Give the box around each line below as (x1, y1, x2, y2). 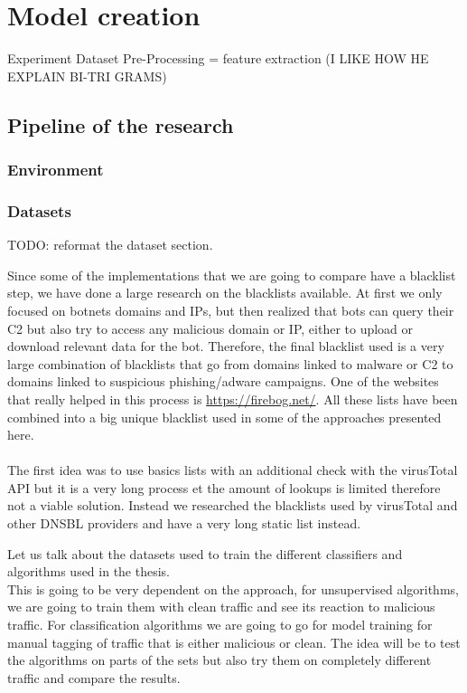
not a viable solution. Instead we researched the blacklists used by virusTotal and (7, 496, 458, 515)
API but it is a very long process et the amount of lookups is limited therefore (7, 478, 441, 497)
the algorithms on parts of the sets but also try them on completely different (7, 650, 432, 669)
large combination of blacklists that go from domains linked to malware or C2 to (7, 354, 453, 373)
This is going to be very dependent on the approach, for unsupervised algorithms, (7, 579, 459, 598)
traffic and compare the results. (7, 668, 181, 687)
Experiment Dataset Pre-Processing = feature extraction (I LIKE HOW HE (7, 49, 429, 68)
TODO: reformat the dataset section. (7, 235, 213, 254)
